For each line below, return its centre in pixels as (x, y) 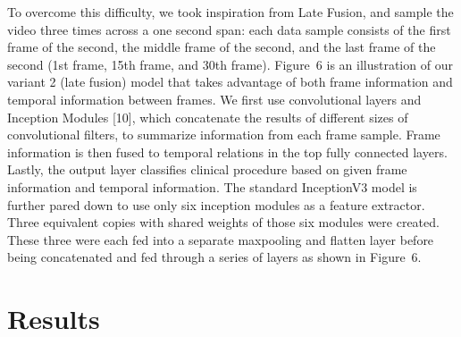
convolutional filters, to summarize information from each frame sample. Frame (224, 135)
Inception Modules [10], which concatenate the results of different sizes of (208, 117)
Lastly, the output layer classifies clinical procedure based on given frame (207, 169)
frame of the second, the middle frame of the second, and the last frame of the (222, 47)
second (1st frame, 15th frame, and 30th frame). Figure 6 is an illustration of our (230, 64)
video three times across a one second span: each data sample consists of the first (229, 29)
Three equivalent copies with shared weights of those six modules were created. (223, 222)
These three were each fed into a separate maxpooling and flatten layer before (221, 239)
